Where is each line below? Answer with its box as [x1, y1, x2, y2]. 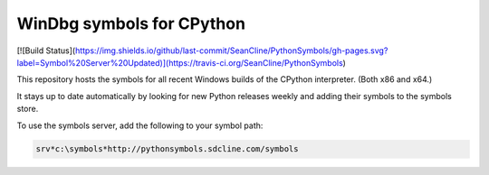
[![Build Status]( [16, 45, 76, 56]
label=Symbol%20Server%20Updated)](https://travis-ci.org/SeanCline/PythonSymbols [16, 57, 343, 68]
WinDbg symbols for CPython [16, 14, 246, 33]
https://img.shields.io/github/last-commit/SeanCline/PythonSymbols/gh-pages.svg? [74, 45, 388, 56]
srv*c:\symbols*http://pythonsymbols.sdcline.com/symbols [35, 144, 299, 154]
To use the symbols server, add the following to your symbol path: [16, 120, 264, 131]
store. [16, 104, 39, 115]
